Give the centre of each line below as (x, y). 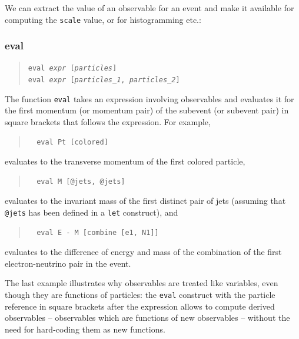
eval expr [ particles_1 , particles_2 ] (104, 80)
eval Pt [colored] (72, 142)
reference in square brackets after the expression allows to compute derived (140, 306)
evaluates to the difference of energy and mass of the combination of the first (143, 252)
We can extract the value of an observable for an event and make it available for (149, 8)
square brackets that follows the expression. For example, (108, 122)
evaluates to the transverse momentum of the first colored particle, (125, 161)
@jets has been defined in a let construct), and (92, 212)
